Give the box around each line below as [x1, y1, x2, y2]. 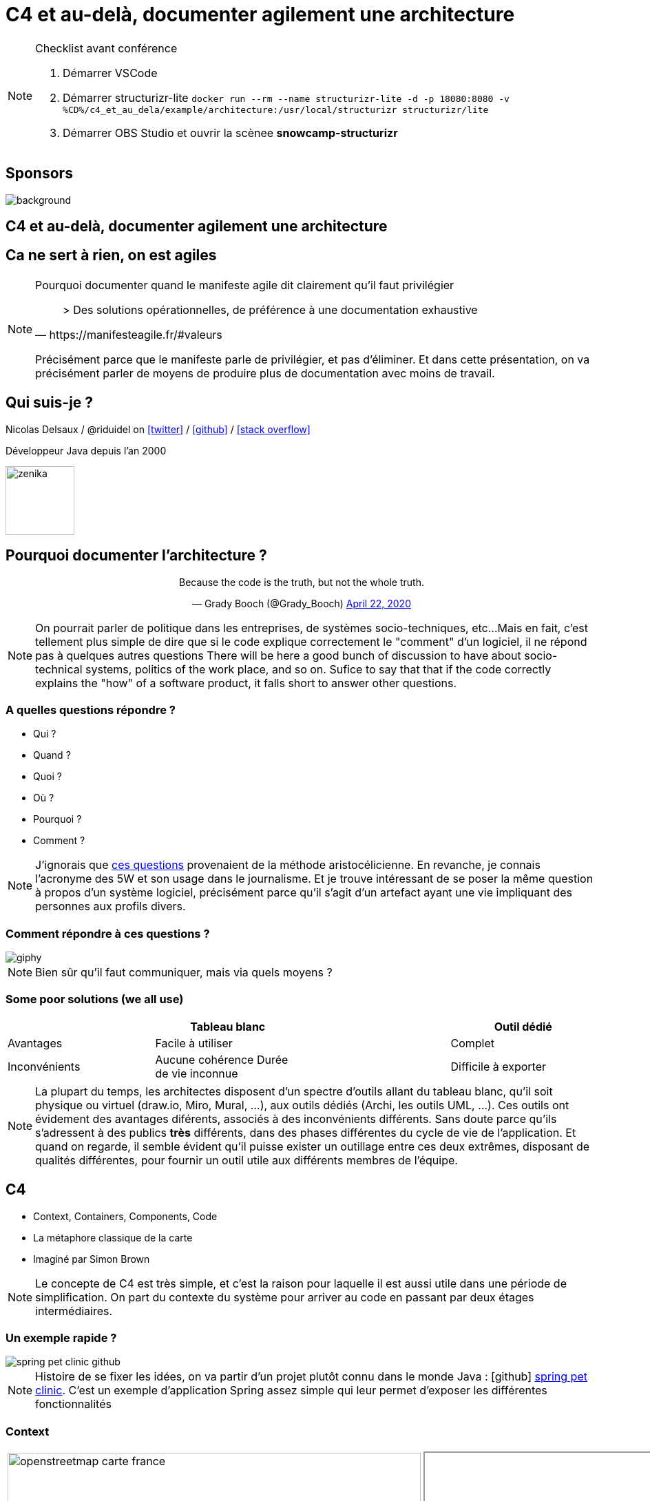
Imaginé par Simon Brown [33, 1252, 150, 1265]
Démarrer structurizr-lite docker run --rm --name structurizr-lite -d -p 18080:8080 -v [63, 90, 510, 105]
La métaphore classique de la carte [33, 1231, 193, 1243]
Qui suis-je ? [6, 394, 94, 412]
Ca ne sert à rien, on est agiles [6, 246, 217, 264]
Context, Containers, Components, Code [33, 1210, 218, 1222]
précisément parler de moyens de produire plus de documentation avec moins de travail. [35, 366, 495, 380]
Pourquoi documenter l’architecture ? [6, 547, 267, 565]
